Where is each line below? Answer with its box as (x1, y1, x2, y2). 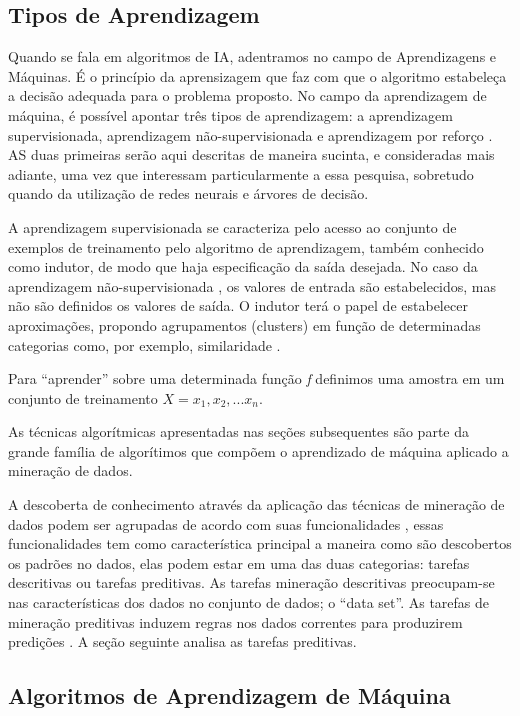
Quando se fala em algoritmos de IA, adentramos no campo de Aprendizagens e (8, 46, 497, 67)
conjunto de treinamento (8, 387, 158, 408)
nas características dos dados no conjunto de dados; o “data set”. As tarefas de (8, 592, 490, 613)
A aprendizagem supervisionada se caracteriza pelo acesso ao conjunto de (8, 216, 457, 237)
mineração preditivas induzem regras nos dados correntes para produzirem (8, 611, 463, 632)
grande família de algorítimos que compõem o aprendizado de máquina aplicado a (8, 440, 509, 461)
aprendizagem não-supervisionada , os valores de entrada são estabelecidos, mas (8, 275, 497, 296)
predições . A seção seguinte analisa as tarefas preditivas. (8, 631, 357, 652)
